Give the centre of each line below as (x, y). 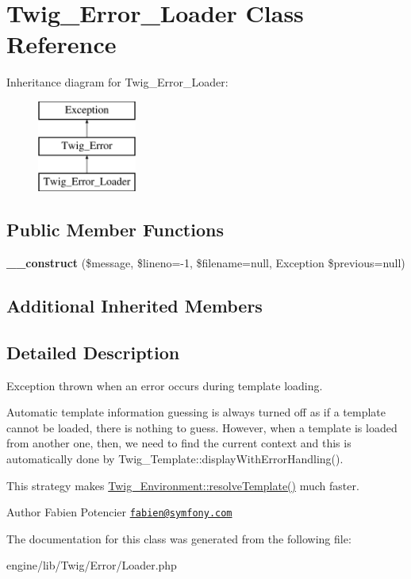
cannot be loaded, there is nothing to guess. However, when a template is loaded (202, 427)
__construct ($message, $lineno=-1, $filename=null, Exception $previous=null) (206, 263)
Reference (61, 44)
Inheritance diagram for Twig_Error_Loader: (117, 82)
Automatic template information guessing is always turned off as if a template (196, 412)
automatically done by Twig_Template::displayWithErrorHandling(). (175, 459)
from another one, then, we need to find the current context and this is (179, 443)
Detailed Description (93, 352)
